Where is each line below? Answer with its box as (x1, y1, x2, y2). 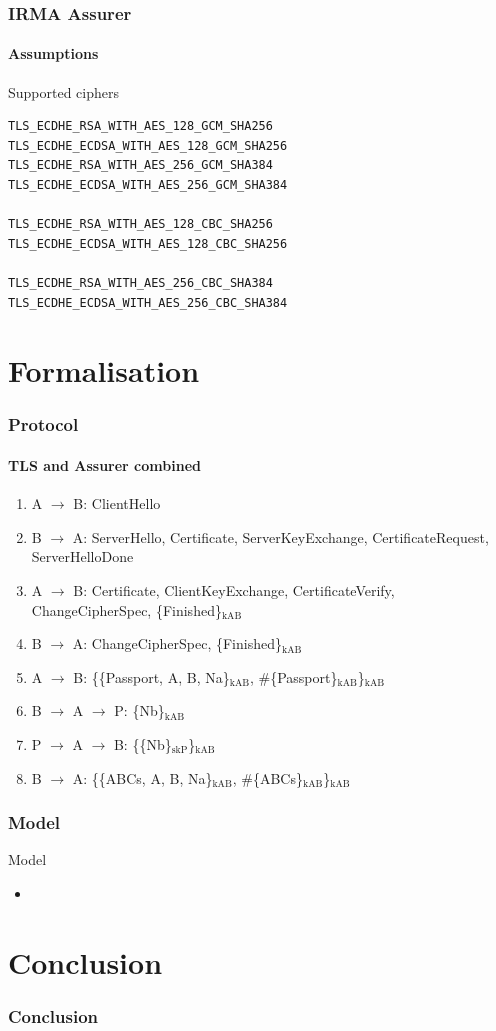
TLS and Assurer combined (8, 454, 201, 475)
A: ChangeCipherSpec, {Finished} (72, 633, 282, 654)
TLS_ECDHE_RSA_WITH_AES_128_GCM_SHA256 (8, 119, 273, 134)
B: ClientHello (73, 493, 161, 514)
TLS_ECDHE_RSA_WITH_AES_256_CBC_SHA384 (8, 275, 273, 290)
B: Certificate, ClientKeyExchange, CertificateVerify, (73, 579, 395, 600)
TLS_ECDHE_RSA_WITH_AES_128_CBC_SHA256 (8, 217, 273, 232)
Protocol (8, 412, 79, 437)
